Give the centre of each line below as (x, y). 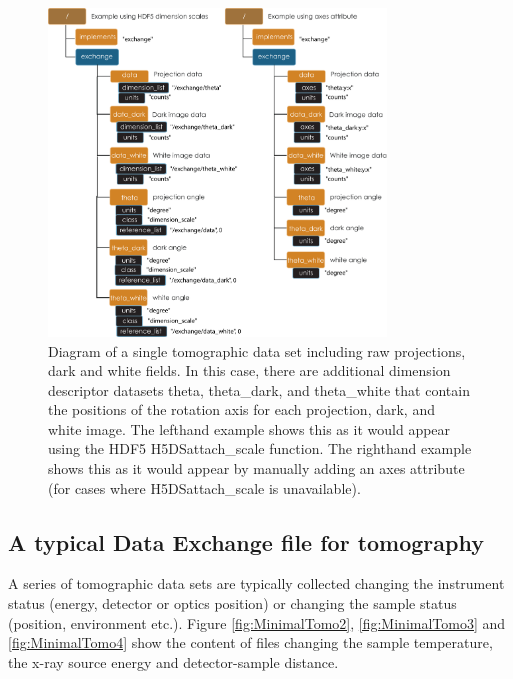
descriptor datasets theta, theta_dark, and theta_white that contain (259, 389)
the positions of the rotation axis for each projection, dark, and (241, 409)
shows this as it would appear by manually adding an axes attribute (256, 468)
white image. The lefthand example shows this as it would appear (249, 428)
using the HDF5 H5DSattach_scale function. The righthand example (260, 448)
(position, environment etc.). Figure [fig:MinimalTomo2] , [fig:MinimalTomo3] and (257, 622)
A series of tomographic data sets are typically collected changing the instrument (256, 583)
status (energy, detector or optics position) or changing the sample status (232, 603)
